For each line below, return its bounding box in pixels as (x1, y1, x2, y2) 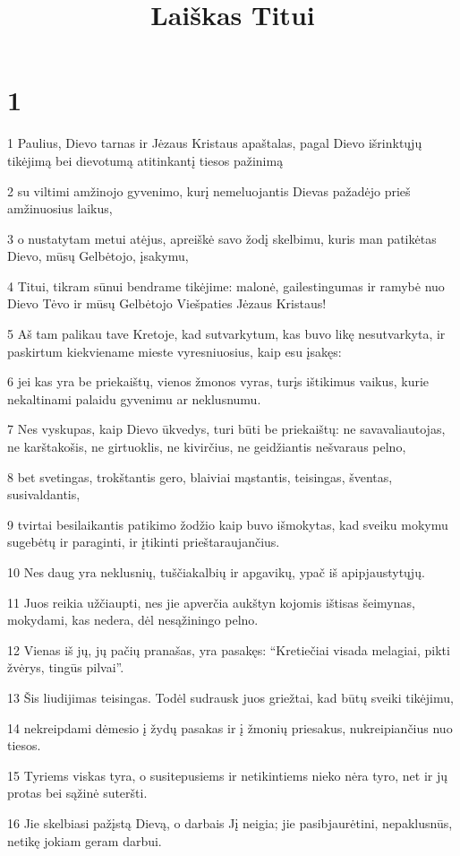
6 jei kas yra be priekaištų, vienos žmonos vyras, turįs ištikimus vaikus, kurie (7, 372, 430, 391)
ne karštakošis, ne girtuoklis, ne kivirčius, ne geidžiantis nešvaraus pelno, (7, 437, 406, 456)
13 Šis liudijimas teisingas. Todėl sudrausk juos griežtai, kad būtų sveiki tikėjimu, (7, 687, 454, 706)
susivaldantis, (7, 485, 81, 504)
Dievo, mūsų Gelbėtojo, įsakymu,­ (7, 246, 189, 265)
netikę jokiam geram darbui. (7, 831, 162, 850)
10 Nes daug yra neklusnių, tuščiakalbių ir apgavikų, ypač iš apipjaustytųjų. (7, 563, 425, 581)
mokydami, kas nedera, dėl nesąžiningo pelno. (7, 610, 259, 629)
